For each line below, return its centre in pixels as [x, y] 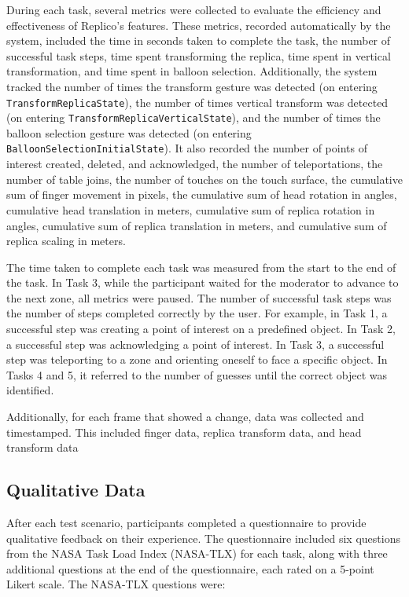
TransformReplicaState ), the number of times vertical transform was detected [197, 102]
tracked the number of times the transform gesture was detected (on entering [192, 86]
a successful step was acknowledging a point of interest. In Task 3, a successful [195, 344]
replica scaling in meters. [66, 241]
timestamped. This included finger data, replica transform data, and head [184, 432]
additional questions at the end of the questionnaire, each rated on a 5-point [190, 568]
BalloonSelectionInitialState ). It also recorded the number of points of [187, 148]
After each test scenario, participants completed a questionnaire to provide [186, 523]
